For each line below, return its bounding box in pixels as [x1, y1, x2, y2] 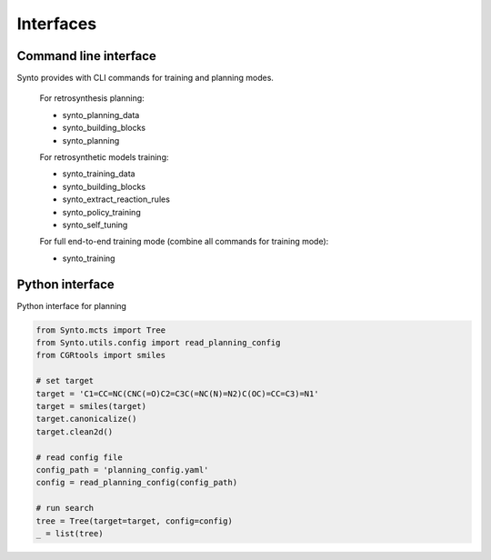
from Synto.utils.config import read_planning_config [35, 337, 281, 348]
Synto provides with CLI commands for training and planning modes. [16, 73, 275, 84]
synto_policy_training [62, 206, 141, 217]
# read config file [35, 452, 123, 463]
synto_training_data [62, 168, 135, 179]
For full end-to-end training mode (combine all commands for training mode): [39, 236, 329, 247]
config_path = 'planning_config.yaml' [35, 465, 209, 475]
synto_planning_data [62, 109, 140, 120]
